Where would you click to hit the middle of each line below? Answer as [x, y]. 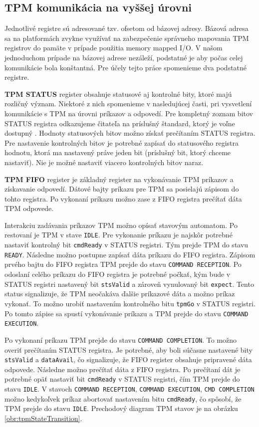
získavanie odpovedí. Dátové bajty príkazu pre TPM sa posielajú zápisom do [122, 189]
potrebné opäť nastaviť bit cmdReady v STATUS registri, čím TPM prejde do [122, 379]
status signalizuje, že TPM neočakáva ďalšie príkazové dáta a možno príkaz [120, 294]
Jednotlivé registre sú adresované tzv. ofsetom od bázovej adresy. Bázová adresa [127, 28]
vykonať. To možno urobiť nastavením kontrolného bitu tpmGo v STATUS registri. [130, 303]
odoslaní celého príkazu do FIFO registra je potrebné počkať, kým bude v [118, 274]
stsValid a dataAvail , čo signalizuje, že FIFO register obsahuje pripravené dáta [128, 359]
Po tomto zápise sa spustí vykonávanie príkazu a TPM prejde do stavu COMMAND [127, 313]
